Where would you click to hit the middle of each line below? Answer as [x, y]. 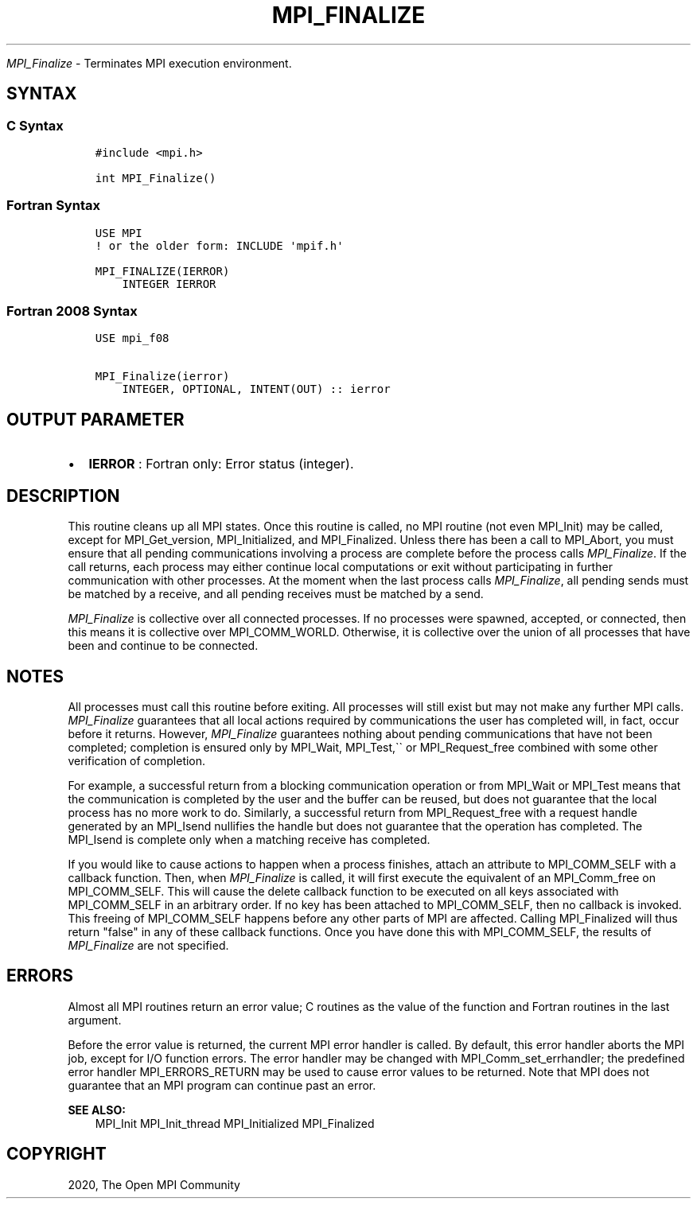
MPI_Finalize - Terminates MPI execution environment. [149, 63]
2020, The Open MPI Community [154, 1184]
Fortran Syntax [53, 206]
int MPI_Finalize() [156, 178]
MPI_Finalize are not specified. [148, 945]
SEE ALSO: [97, 1110]
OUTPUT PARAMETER [95, 419]
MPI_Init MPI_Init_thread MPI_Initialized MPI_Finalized [235, 1123]
